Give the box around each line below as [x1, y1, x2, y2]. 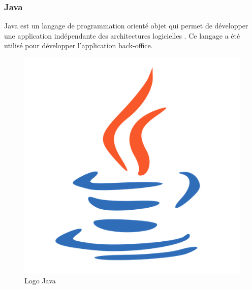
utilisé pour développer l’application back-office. [4, 40, 153, 51]
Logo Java [24, 275, 56, 285]
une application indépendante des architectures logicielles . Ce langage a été [4, 30, 240, 41]
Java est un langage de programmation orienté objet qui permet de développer [4, 20, 248, 31]
